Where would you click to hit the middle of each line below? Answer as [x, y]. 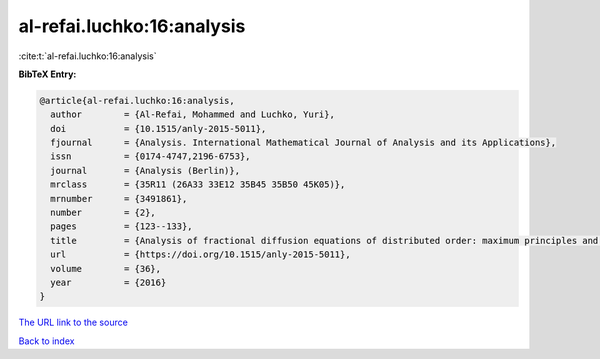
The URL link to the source [73, 322]
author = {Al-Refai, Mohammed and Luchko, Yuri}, [192, 114]
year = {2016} [108, 282]
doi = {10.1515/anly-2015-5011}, [158, 128]
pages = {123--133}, [122, 226]
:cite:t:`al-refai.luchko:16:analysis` [87, 56]
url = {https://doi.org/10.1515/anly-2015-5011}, [200, 254]
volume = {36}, [106, 268]
